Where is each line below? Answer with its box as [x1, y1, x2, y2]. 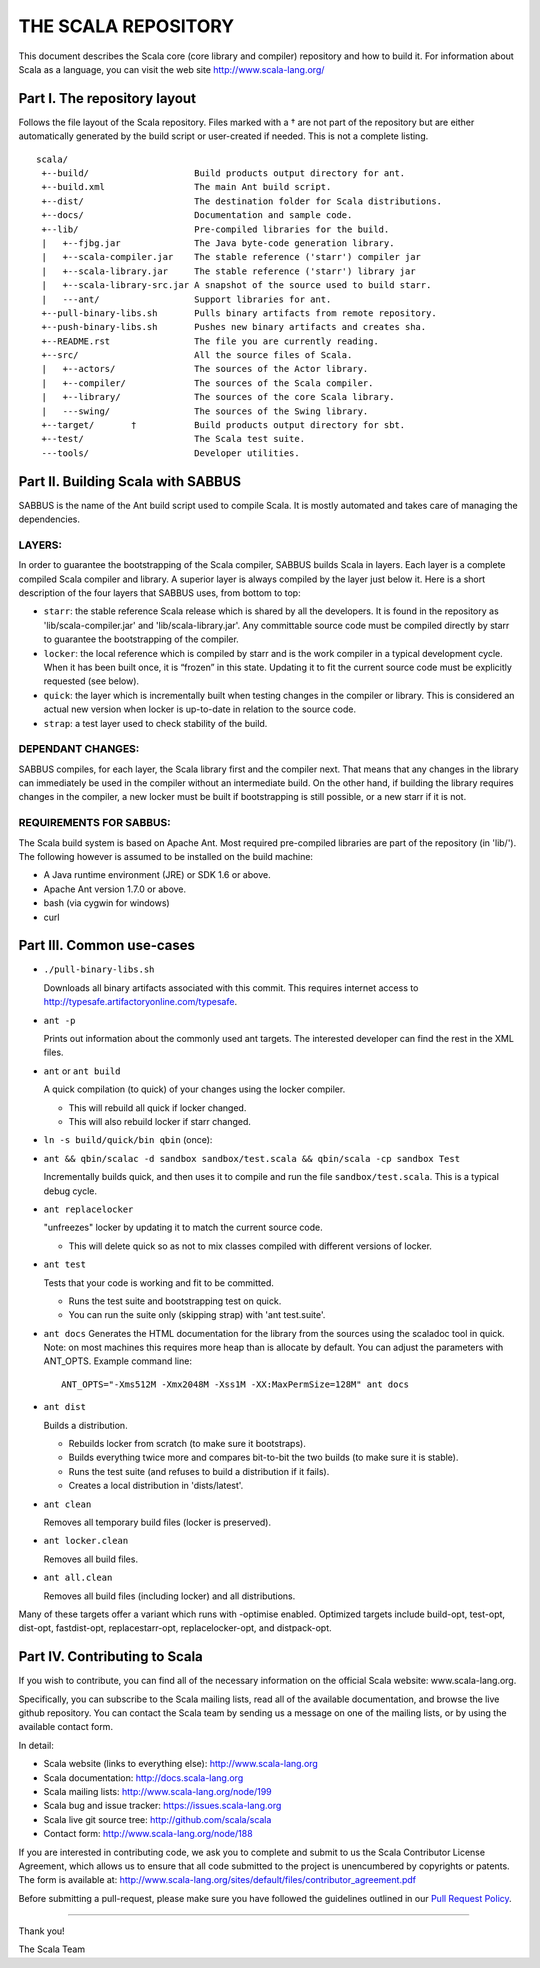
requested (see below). [43, 675, 140, 687]
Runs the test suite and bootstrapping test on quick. [68, 1295, 282, 1307]
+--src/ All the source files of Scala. [41, 350, 353, 361]
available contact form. [18, 1721, 114, 1733]
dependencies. [18, 513, 80, 525]
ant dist [43, 1401, 87, 1413]
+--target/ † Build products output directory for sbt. [41, 420, 406, 431]
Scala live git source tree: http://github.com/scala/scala [43, 1813, 272, 1825]
